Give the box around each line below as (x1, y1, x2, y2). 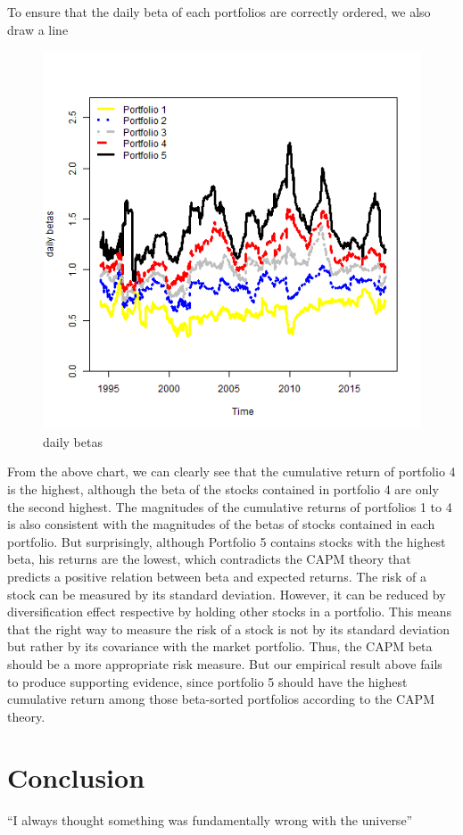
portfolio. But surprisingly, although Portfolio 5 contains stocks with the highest (7, 532, 446, 550)
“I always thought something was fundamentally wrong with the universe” (7, 811, 413, 830)
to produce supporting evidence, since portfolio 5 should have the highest (7, 672, 408, 690)
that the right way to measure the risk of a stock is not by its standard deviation (7, 619, 451, 638)
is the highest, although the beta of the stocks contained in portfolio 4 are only (7, 479, 439, 498)
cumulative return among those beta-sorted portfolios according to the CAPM (7, 690, 434, 708)
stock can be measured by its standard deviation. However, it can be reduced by (7, 584, 446, 603)
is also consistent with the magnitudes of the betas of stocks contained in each (7, 515, 435, 533)
